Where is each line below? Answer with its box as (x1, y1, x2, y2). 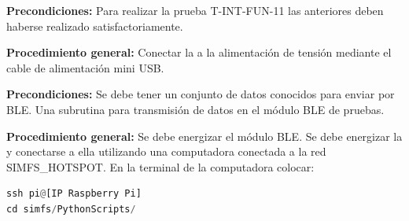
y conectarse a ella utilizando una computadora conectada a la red (6, 143, 326, 160)
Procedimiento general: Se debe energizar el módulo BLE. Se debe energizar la (6, 127, 403, 144)
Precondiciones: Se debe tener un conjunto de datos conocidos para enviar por (6, 86, 395, 102)
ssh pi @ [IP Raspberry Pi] (6, 188, 142, 200)
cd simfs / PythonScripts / (6, 203, 136, 215)
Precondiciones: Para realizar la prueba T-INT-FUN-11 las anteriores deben (6, 2, 384, 18)
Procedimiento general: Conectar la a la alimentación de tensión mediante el (6, 44, 392, 61)
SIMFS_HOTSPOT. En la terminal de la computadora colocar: (6, 158, 315, 175)
